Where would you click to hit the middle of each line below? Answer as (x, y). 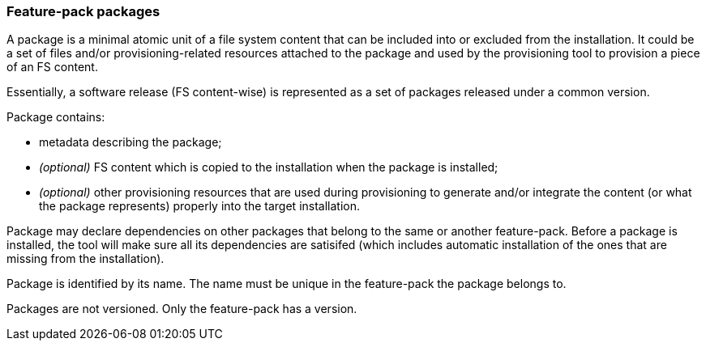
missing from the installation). (86, 259)
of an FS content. (52, 67)
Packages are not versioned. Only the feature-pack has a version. (182, 309)
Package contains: (56, 117)
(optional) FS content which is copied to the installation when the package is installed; (269, 167)
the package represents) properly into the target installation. (200, 206)
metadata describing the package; (131, 142)
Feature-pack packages (83, 11)
